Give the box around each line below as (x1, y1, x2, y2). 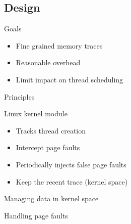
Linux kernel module (4, 108, 68, 119)
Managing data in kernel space (4, 193, 99, 204)
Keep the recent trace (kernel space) (16, 176, 128, 187)
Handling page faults (4, 210, 68, 220)
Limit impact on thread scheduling (16, 74, 123, 84)
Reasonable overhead (16, 57, 81, 68)
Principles (4, 91, 35, 102)
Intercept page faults (16, 142, 80, 153)
